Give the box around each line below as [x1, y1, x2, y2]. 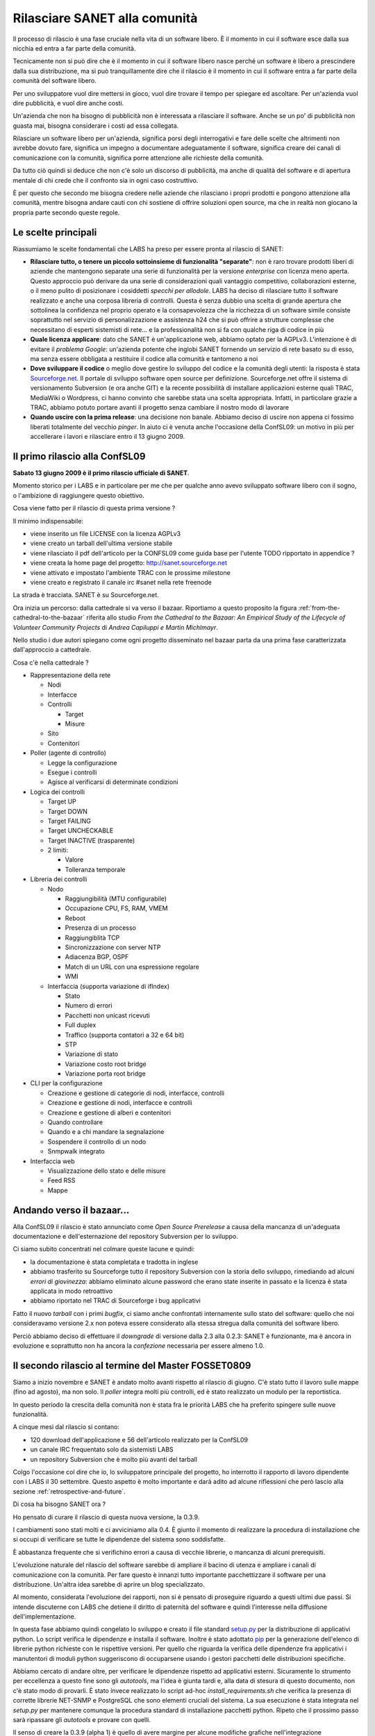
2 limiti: [47, 846, 69, 854]
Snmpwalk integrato [47, 1147, 105, 1155]
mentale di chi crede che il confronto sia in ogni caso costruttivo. [12, 176, 199, 184]
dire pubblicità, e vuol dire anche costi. [12, 99, 124, 107]
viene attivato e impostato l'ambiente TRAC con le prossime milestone [30, 568, 231, 576]
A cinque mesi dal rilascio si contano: [12, 1423, 119, 1431]
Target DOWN [47, 807, 88, 815]
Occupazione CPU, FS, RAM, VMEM [65, 904, 168, 912]
